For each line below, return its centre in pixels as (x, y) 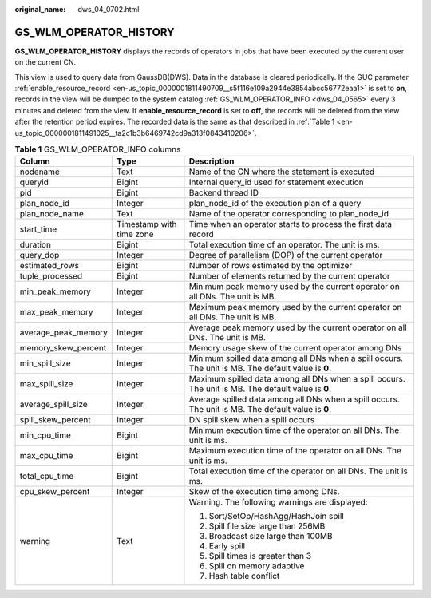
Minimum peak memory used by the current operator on (295, 287)
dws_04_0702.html (109, 9)
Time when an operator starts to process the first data (291, 224)
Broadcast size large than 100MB (271, 537)
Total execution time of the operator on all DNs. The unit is (299, 471)
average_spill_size (53, 405)
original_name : (40, 9)
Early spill (227, 546)
